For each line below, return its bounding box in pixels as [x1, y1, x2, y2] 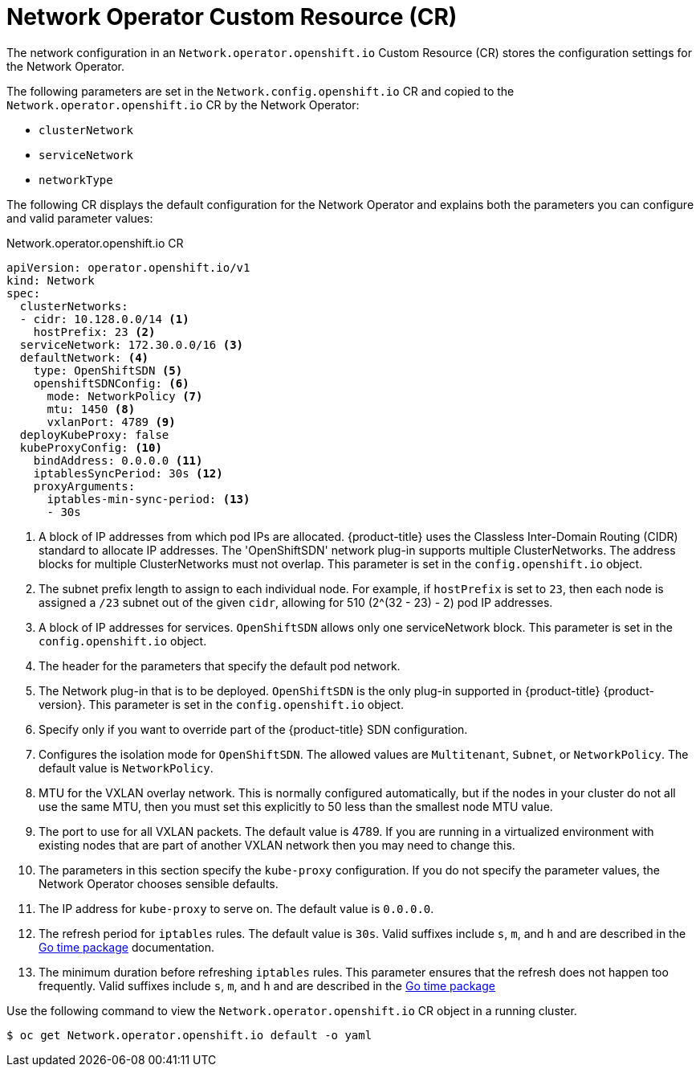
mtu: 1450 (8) [47, 402, 136, 416]
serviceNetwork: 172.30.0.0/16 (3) [19, 338, 244, 351]
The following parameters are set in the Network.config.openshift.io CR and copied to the [6, 84, 515, 98]
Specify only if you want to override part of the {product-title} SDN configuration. [39, 722, 468, 736]
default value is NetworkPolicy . [39, 760, 214, 775]
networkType [39, 173, 113, 186]
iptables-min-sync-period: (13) [47, 492, 250, 506]
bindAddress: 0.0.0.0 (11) [33, 453, 203, 467]
